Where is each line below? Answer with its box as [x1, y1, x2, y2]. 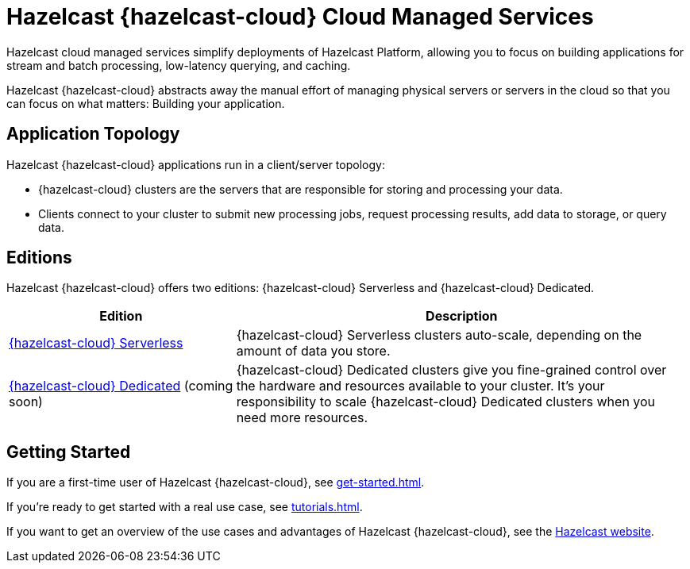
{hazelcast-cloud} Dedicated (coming [9, 378, 233, 394]
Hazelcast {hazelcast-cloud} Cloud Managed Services [6, 3, 594, 30]
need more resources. [236, 409, 368, 426]
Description [426, 308, 498, 325]
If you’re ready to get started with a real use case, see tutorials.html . [6, 500, 363, 514]
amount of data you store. [236, 343, 391, 359]
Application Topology [6, 124, 180, 144]
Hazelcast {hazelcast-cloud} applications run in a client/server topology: [6, 157, 385, 171]
